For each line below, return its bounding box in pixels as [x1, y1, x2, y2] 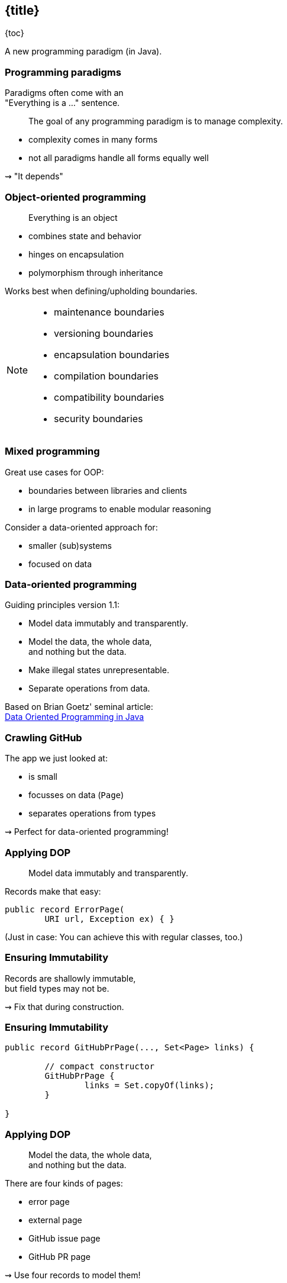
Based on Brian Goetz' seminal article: [5, 702, 153, 712]
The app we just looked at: [5, 753, 108, 764]
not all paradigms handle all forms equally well [28, 153, 209, 163]
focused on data [28, 558, 92, 569]
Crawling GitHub [5, 731, 82, 744]
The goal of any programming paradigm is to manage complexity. [28, 116, 283, 127]
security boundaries [54, 412, 143, 425]
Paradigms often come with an [5, 88, 124, 98]
